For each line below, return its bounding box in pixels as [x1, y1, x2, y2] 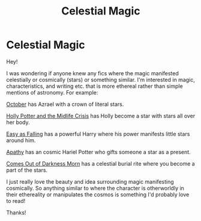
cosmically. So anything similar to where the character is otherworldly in [6, 184, 185, 191]
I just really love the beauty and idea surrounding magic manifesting [6, 178, 174, 185]
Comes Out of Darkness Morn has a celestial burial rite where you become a [6, 160, 195, 167]
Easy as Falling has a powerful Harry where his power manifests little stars [6, 130, 190, 137]
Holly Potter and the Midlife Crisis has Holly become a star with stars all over [6, 112, 196, 119]
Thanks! [6, 209, 26, 216]
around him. [6, 137, 36, 144]
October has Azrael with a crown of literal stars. [6, 101, 124, 108]
